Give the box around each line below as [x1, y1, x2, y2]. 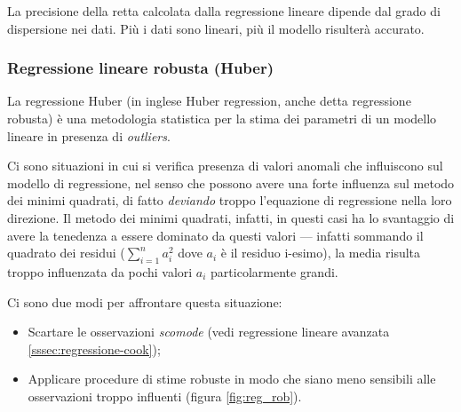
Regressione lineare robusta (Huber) [7, 57, 274, 79]
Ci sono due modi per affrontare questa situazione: [7, 292, 282, 311]
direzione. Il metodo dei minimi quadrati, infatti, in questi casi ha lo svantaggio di [7, 208, 455, 226]
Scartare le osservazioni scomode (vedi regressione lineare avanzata [28, 322, 390, 341]
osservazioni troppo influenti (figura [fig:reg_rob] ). [28, 386, 302, 405]
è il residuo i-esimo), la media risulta [220, 243, 421, 262]
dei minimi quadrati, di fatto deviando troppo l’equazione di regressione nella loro [7, 191, 452, 210]
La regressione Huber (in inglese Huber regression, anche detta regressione [7, 91, 411, 110]
